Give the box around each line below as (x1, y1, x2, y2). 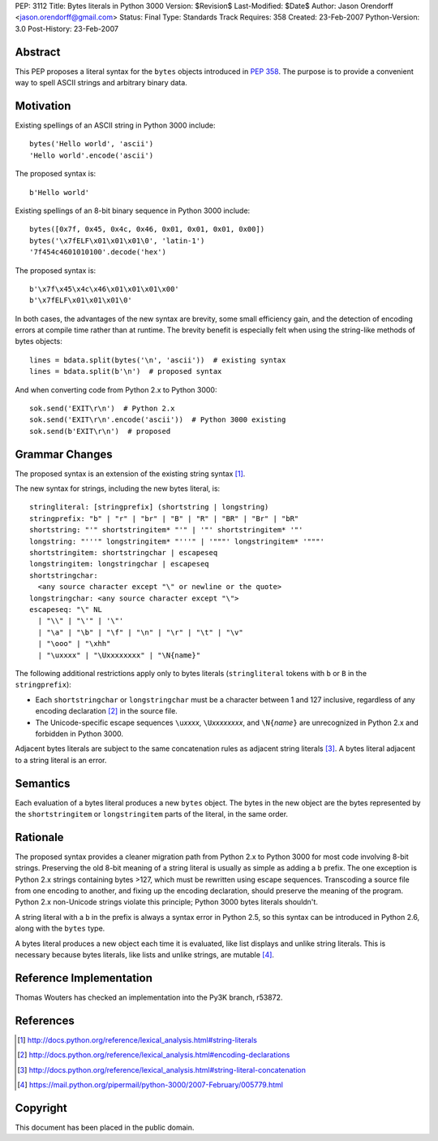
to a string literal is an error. (15, 755, 107, 765)
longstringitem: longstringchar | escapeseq (29, 559, 210, 569)
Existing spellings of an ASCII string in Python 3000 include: (15, 120, 216, 130)
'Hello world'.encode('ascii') (29, 150, 154, 160)
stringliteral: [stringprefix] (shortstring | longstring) (29, 502, 269, 512)
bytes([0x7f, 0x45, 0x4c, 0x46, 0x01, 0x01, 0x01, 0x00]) (29, 224, 265, 234)
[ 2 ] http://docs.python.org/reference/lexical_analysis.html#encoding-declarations (17, 1050, 290, 1060)
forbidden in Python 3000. (35, 728, 124, 739)
